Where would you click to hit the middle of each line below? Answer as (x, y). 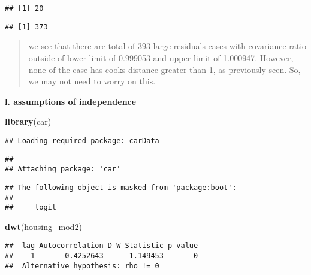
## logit (31, 208)
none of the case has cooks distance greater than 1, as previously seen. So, (164, 69)
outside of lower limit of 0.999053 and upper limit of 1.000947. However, (161, 57)
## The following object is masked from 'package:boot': (121, 187)
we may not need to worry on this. (92, 81)
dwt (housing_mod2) (43, 226)
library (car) (28, 121)
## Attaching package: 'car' (63, 169)
